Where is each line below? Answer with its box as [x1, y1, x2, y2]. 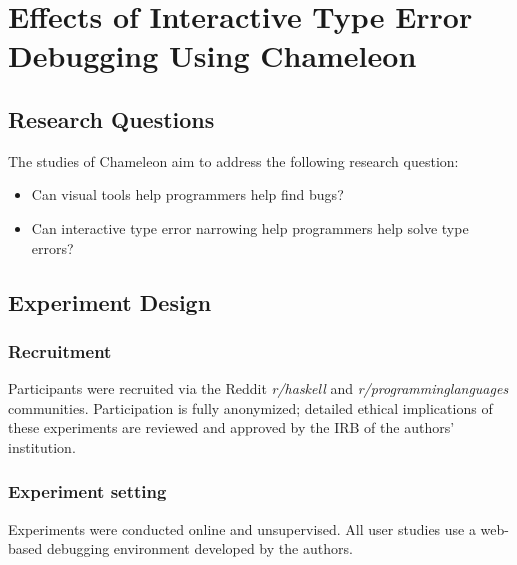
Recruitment [8, 338, 112, 363]
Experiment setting [8, 479, 167, 504]
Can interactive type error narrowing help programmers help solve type [31, 217, 469, 238]
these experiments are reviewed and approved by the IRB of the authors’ [8, 417, 455, 438]
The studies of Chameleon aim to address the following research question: [8, 150, 459, 171]
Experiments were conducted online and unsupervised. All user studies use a [8, 518, 476, 539]
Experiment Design [8, 286, 212, 317]
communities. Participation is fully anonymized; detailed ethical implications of [8, 397, 493, 418]
